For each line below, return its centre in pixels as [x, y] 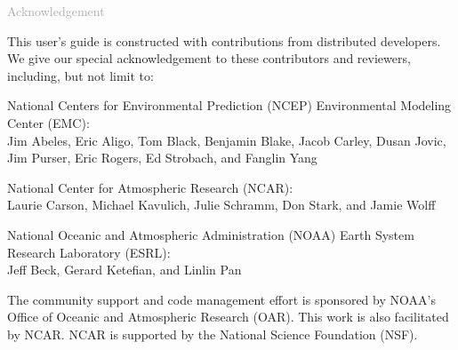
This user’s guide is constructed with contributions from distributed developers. [224, 40]
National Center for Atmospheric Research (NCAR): [150, 187]
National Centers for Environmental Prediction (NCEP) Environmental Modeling [229, 105]
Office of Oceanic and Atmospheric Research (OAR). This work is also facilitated [228, 317]
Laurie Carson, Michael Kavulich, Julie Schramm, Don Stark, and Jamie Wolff [221, 205]
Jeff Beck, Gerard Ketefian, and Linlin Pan [125, 270]
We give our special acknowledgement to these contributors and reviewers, [209, 58]
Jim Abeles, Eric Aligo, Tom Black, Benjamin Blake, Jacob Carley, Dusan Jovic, [227, 140]
